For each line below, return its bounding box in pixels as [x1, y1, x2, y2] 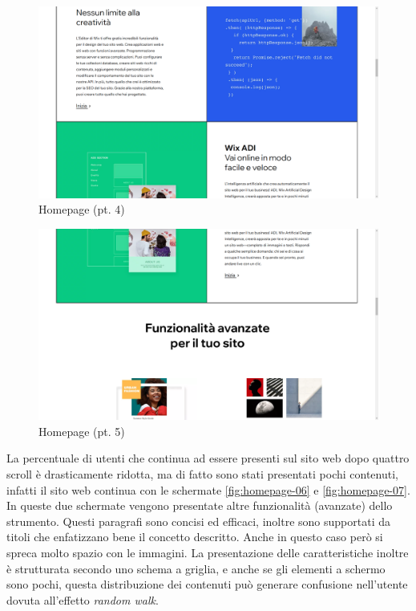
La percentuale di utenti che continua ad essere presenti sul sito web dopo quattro [6, 450, 410, 466]
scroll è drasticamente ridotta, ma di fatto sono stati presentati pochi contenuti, [6, 465, 398, 482]
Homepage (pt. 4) [38, 201, 125, 218]
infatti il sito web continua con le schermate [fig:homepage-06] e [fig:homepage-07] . [6, 481, 410, 498]
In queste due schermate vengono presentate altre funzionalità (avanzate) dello [6, 497, 393, 514]
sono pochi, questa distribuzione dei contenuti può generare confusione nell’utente [6, 576, 408, 593]
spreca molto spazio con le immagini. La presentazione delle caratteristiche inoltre [6, 544, 409, 560]
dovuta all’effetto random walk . [6, 591, 159, 608]
